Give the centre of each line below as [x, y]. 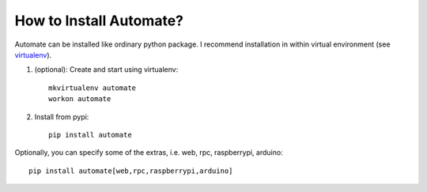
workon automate [80, 99]
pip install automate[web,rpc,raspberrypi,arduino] [131, 171]
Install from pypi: [62, 117]
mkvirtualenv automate [93, 88]
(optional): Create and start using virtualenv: [106, 70]
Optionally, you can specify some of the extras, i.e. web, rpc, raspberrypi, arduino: [149, 152]
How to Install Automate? [99, 21]
